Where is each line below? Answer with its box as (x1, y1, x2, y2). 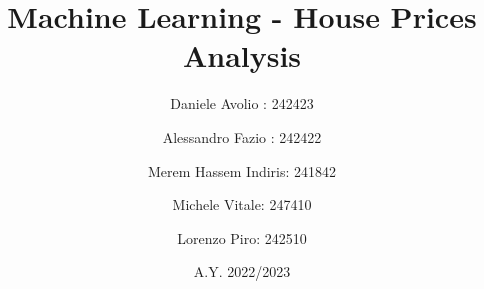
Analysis (182, 35, 302, 76)
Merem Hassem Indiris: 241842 (147, 160, 337, 181)
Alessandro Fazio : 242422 (162, 126, 322, 147)
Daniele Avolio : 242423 (170, 93, 314, 114)
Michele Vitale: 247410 (172, 194, 312, 215)
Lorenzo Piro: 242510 (177, 227, 307, 248)
